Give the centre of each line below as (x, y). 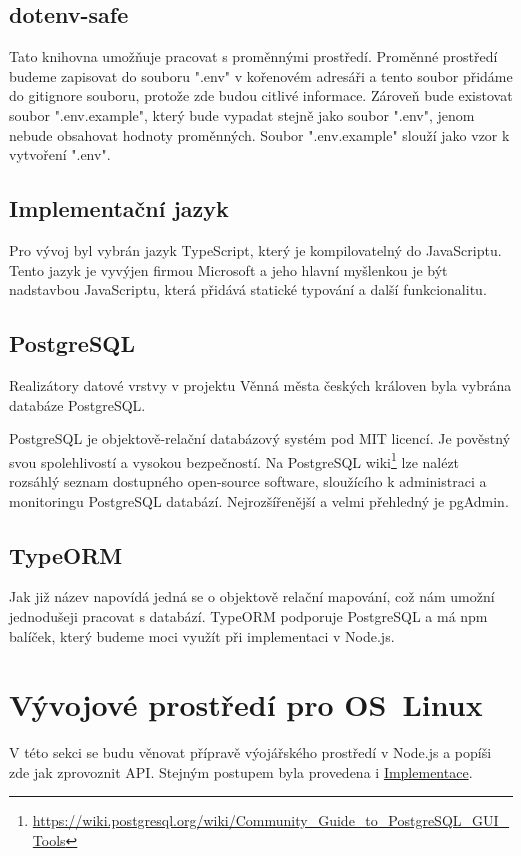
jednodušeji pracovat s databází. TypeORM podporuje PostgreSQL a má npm (248, 615)
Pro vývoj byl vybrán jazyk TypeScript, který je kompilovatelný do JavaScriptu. (255, 249)
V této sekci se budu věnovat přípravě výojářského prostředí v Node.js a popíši (250, 752)
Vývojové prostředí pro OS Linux (246, 704)
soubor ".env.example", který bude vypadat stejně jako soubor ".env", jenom (242, 114)
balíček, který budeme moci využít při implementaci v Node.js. (202, 635)
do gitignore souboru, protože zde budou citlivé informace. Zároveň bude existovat (261, 95)
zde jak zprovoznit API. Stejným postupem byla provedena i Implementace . (241, 771)
